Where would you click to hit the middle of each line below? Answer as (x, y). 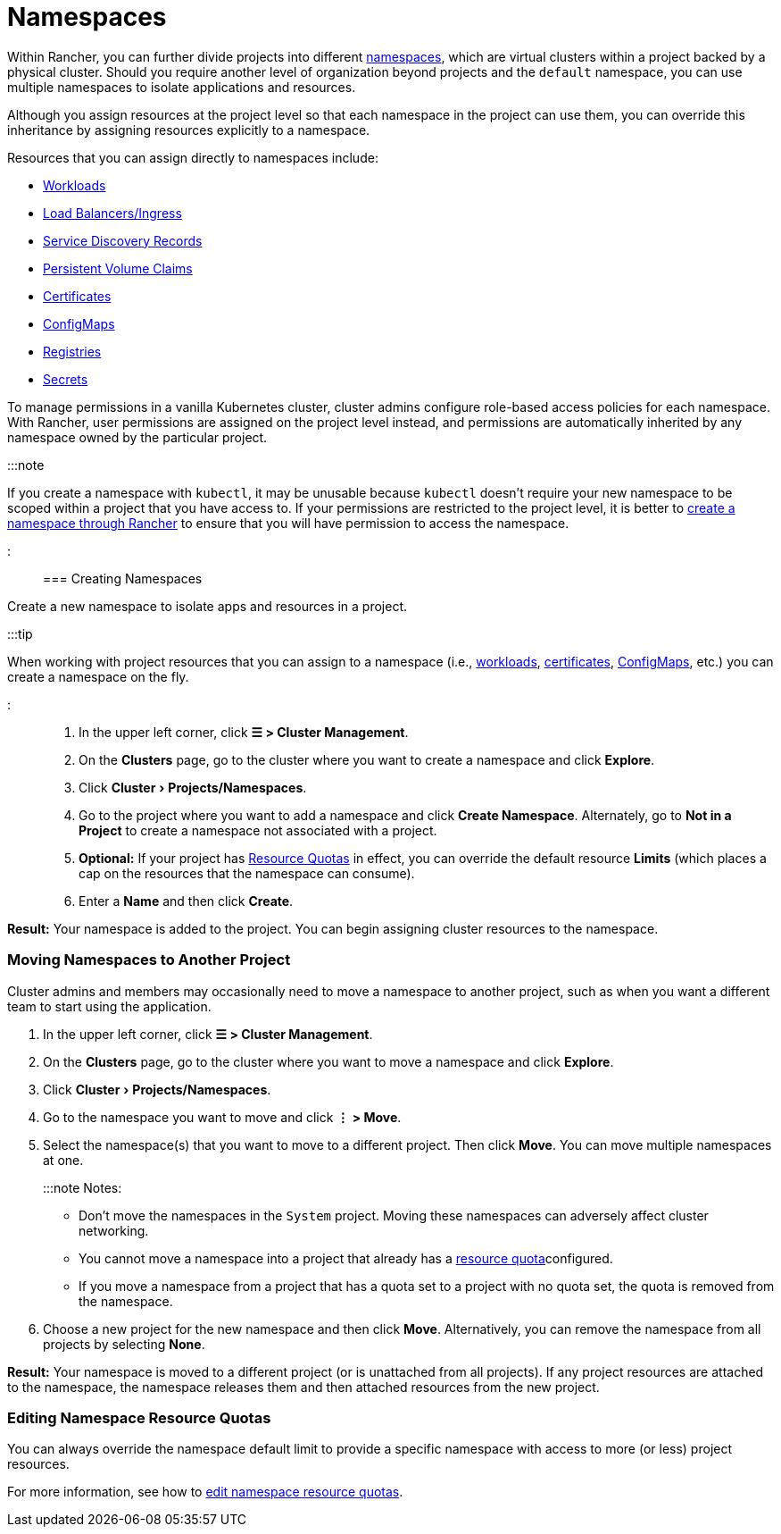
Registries (72, 351)
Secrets (66, 379)
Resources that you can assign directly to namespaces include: (193, 157)
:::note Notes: (83, 1187)
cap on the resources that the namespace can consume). (247, 873)
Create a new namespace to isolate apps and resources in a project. (208, 606)
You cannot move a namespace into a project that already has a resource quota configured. (346, 1258)
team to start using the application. (109, 1006)
